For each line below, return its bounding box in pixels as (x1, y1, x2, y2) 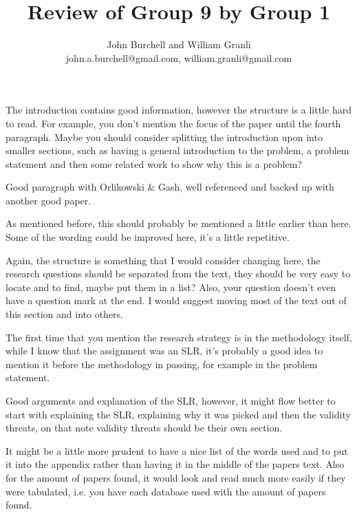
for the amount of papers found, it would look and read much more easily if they (6, 470, 346, 484)
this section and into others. (6, 307, 123, 321)
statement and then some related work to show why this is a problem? (6, 156, 302, 171)
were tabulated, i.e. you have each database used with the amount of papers (6, 484, 326, 498)
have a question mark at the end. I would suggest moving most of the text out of (6, 293, 347, 308)
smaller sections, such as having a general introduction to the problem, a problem (6, 143, 349, 158)
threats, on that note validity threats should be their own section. (6, 420, 283, 435)
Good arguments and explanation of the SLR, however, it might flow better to (6, 394, 336, 407)
